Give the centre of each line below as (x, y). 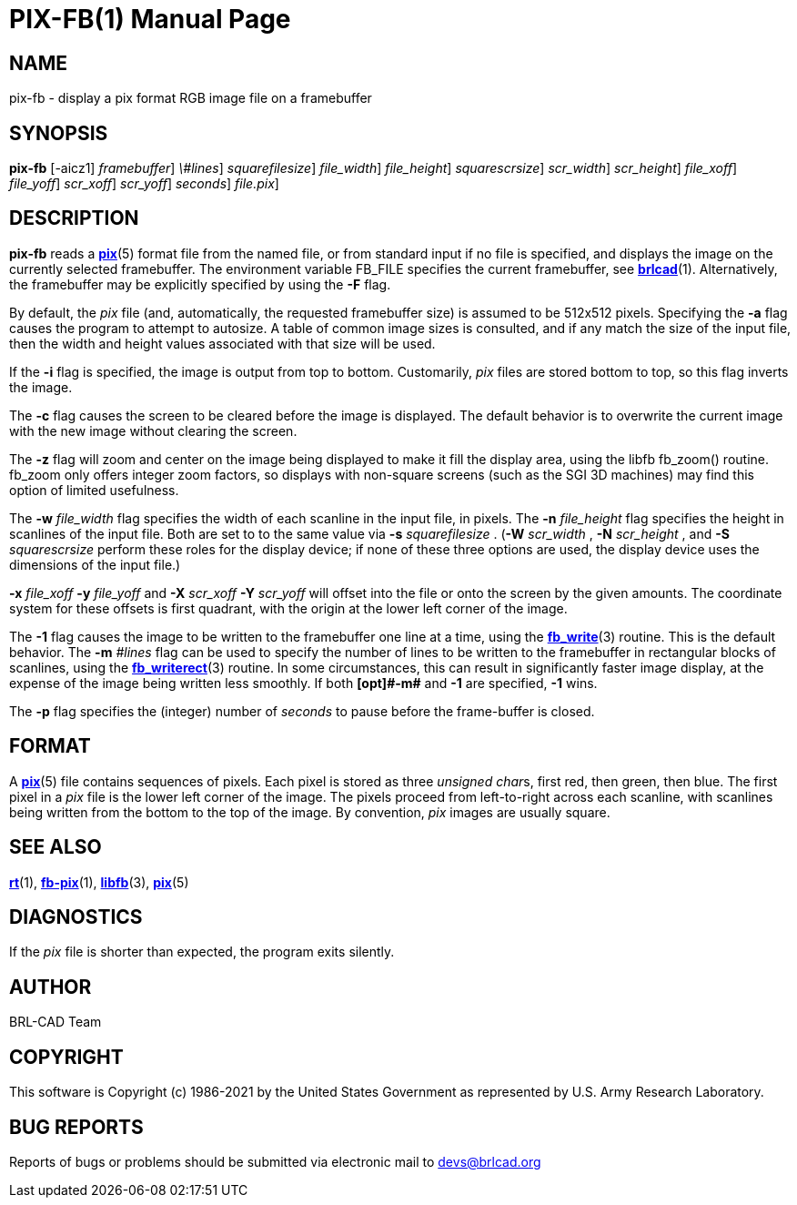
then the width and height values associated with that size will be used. (222, 343)
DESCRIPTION (74, 218)
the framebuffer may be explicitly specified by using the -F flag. (200, 284)
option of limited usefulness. (94, 490)
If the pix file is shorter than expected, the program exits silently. (202, 952)
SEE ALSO (55, 847)
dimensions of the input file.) (95, 564)
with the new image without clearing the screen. (153, 430)
